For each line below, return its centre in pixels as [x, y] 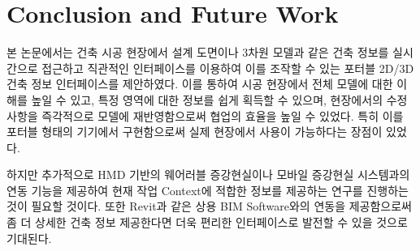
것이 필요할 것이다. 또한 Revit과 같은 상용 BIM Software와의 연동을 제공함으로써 [209, 206]
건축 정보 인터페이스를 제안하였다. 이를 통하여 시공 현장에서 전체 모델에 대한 [200, 84]
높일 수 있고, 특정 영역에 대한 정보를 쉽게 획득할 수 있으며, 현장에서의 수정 [219, 99]
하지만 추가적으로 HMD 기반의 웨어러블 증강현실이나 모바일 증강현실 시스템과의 [208, 174]
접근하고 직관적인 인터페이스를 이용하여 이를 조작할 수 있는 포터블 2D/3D [228, 68]
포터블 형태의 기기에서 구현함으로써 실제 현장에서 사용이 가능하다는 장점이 [195, 132]
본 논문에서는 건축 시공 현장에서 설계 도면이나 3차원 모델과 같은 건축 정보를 [198, 52]
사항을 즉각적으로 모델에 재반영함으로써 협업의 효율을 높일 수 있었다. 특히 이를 [205, 115]
